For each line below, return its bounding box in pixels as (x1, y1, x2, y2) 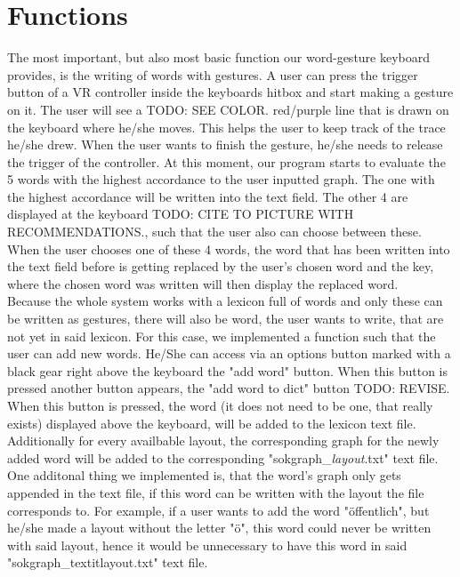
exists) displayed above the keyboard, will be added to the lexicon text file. (7, 413, 416, 432)
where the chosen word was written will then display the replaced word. (7, 274, 399, 293)
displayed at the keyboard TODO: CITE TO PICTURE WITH (7, 204, 354, 223)
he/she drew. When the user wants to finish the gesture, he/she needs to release (7, 135, 443, 154)
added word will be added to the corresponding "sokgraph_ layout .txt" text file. (7, 448, 439, 467)
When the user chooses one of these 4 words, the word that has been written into (7, 239, 450, 258)
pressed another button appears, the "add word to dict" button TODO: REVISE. (7, 379, 450, 397)
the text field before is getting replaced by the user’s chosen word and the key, (7, 257, 434, 276)
